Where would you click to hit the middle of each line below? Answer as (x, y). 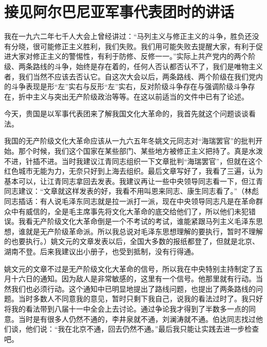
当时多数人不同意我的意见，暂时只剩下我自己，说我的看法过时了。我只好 (140, 299)
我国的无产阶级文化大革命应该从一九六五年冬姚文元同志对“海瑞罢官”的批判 (130, 141)
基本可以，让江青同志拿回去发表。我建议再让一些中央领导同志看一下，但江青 (133, 181)
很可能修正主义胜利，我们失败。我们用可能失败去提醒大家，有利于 (144, 46)
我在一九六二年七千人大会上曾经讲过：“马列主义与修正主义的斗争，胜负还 (128, 36)
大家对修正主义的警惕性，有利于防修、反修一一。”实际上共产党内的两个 (130, 56)
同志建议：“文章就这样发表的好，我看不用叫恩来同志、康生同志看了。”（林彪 (132, 191)
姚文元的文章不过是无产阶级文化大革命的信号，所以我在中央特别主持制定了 (130, 268)
